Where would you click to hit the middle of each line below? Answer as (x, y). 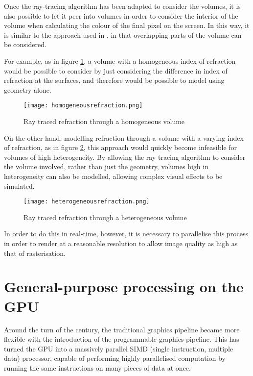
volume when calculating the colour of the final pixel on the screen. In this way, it (127, 25)
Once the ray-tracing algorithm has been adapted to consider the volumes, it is (122, 6)
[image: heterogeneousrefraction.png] (87, 202)
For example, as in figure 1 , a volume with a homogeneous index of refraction (120, 61)
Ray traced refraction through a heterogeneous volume (105, 217)
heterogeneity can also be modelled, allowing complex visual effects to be (113, 176)
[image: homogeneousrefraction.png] (83, 106)
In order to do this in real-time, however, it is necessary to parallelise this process (126, 234)
